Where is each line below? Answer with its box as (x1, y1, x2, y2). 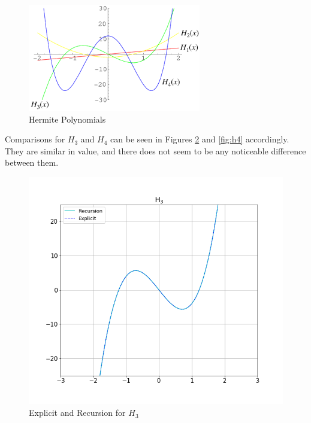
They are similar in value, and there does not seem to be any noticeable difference (5, 144, 306, 157)
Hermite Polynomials (29, 112, 106, 125)
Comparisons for (5, 133, 65, 145)
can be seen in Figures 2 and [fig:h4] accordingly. (110, 133, 289, 145)
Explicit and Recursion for (29, 406, 126, 419)
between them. (5, 156, 59, 169)
